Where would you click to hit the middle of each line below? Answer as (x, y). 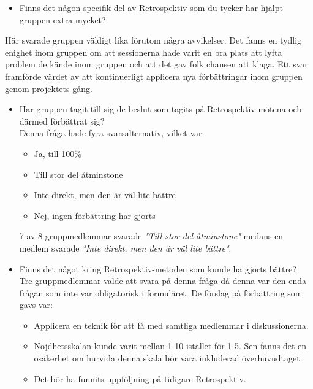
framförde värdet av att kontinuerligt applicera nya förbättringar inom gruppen (154, 76)
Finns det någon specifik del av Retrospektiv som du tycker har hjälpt (151, 7)
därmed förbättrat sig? (62, 121)
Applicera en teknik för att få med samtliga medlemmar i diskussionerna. (171, 325)
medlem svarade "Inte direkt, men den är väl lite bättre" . (125, 248)
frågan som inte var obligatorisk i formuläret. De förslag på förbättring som (161, 292)
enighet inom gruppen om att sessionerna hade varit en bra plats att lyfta (144, 52)
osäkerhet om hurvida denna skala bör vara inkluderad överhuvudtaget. (168, 358)
